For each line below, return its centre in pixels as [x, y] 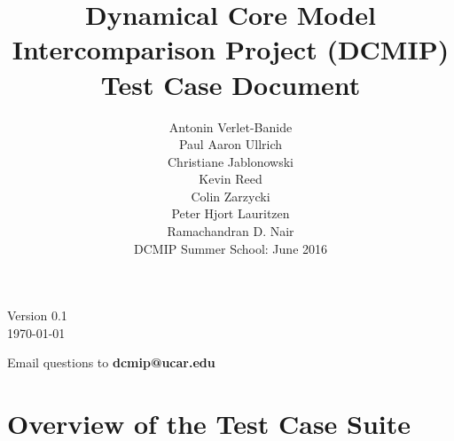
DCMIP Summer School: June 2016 [231, 248]
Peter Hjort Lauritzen [231, 213]
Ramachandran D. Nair [231, 231]
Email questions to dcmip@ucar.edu [111, 362]
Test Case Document [231, 84]
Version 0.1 [37, 315]
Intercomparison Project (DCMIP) [231, 49]
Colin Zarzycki [231, 196]
